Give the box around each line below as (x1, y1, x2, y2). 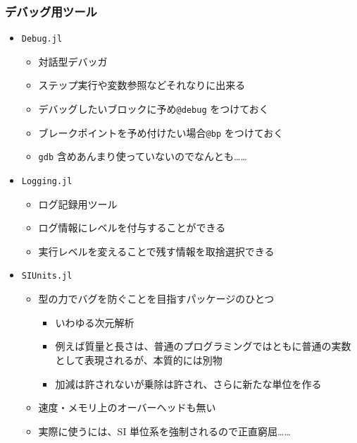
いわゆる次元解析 (55, 315, 134, 329)
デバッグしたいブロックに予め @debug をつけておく (38, 102, 269, 116)
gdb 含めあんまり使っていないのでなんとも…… (38, 149, 247, 164)
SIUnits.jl (21, 271, 73, 281)
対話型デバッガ (38, 54, 108, 68)
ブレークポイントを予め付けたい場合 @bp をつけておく (38, 125, 284, 140)
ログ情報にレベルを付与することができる (38, 220, 226, 235)
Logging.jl (21, 176, 73, 187)
